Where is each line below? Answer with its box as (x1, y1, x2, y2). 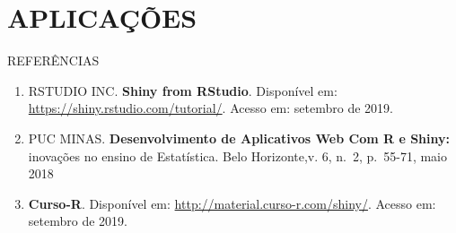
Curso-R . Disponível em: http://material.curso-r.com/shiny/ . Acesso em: (28, 194, 436, 212)
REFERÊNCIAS (7, 51, 100, 70)
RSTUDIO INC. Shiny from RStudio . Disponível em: (28, 81, 338, 99)
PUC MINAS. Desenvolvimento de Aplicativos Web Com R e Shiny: (28, 128, 450, 147)
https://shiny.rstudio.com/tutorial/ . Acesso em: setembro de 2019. (28, 99, 393, 117)
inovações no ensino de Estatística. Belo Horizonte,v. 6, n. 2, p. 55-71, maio (28, 146, 448, 165)
